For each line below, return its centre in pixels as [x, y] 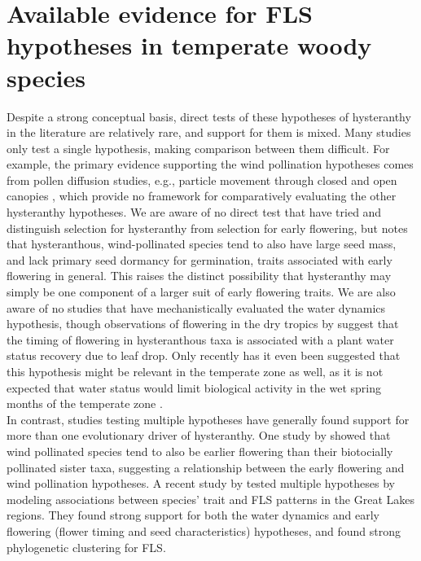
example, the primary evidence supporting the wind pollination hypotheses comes [210, 164]
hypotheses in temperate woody [189, 45]
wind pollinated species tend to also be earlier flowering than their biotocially [200, 451]
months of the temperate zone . [85, 403]
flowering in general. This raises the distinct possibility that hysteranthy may [199, 276]
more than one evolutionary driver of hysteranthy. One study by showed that [199, 435]
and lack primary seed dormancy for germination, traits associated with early [200, 259]
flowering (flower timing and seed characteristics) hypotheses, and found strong [204, 530]
